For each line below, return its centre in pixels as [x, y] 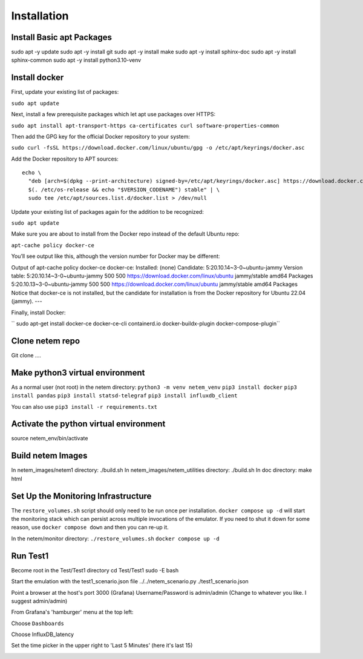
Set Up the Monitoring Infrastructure [81, 496]
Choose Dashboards [38, 623]
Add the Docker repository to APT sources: [65, 159]
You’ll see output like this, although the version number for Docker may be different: [116, 256]
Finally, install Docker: [38, 313]
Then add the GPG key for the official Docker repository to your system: [101, 136]
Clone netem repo [46, 341]
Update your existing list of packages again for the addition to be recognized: [107, 211]
